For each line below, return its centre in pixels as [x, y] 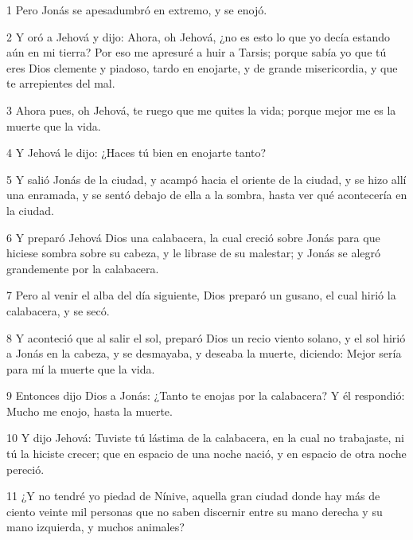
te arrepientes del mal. [61, 83]
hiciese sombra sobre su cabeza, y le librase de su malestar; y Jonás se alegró [193, 253]
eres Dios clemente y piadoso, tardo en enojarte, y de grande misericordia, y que [202, 67]
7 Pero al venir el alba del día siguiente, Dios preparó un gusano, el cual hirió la [201, 295]
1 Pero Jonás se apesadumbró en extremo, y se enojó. [137, 10]
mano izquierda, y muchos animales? [95, 527]
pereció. [25, 469]
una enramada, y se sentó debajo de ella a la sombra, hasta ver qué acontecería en [207, 195]
